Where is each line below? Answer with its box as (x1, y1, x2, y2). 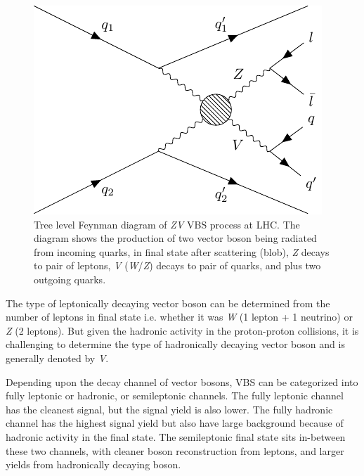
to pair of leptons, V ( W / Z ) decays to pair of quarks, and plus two (34, 258, 321, 273)
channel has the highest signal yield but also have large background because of (6, 416, 344, 430)
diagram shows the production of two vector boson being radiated (34, 231, 317, 245)
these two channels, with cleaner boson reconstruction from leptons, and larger (6, 443, 344, 458)
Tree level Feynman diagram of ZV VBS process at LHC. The (34, 217, 300, 231)
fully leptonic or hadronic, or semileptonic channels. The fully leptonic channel (6, 388, 344, 403)
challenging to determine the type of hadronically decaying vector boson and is (6, 337, 345, 352)
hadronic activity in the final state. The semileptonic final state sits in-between (6, 429, 346, 444)
